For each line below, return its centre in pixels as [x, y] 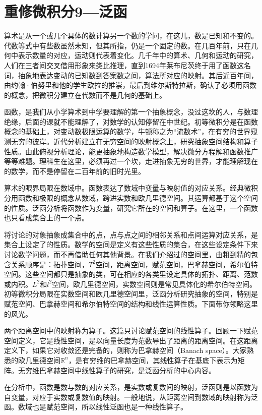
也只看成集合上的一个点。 [46, 218]
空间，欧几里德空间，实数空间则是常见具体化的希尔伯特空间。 [154, 284]
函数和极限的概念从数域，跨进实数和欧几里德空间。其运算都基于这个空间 [138, 198]
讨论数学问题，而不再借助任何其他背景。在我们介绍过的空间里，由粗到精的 [127, 254]
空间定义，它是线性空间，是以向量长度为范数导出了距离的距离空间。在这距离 [131, 340]
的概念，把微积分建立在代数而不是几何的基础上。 [85, 95]
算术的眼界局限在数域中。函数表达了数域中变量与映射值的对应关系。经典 [124, 188]
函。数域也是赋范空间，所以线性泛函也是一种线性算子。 [96, 407]
